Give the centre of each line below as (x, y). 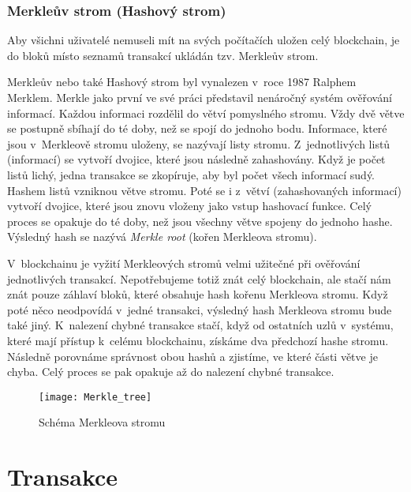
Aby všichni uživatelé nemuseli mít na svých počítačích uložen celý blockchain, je (204, 40)
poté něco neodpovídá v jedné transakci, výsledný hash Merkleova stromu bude (200, 309)
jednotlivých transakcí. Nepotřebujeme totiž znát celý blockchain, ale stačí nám (199, 278)
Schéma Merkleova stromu (102, 422)
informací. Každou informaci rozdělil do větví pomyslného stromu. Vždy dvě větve (206, 113)
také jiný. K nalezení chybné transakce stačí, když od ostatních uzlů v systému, (200, 325)
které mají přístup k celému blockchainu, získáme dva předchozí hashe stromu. (198, 340)
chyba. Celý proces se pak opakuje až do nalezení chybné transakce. (171, 372)
